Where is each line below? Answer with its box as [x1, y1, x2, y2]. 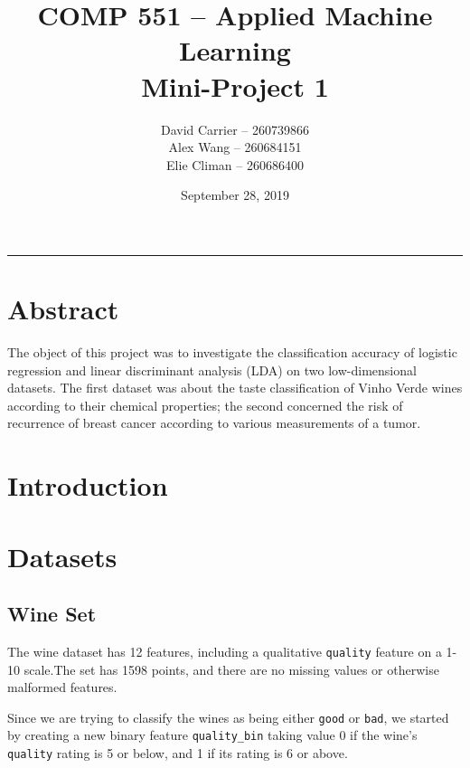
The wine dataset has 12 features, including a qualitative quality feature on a [7, 641, 442, 660]
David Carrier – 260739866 [160, 119, 310, 138]
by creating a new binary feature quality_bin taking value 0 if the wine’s [7, 725, 418, 744]
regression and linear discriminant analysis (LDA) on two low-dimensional [7, 360, 417, 379]
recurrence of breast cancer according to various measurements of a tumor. [7, 413, 421, 432]
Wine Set [7, 600, 97, 628]
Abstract [7, 290, 119, 327]
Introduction [7, 467, 168, 504]
